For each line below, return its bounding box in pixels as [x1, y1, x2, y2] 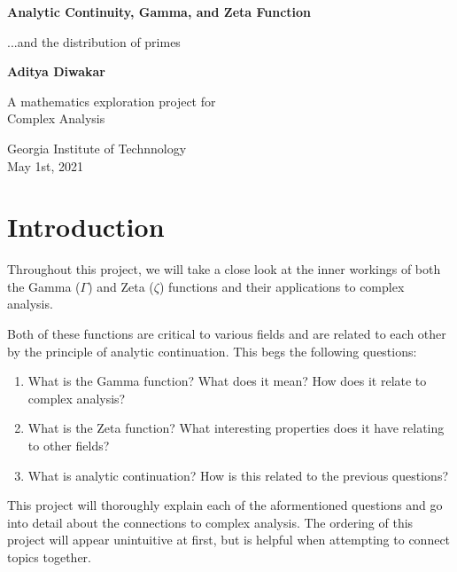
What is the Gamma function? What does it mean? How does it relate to [27, 372, 427, 390]
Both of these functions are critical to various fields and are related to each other [7, 325, 446, 343]
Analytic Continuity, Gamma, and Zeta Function [7, 3, 312, 20]
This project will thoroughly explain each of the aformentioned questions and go [7, 496, 443, 514]
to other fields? [27, 436, 110, 455]
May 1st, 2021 [7, 156, 84, 175]
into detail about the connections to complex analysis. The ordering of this [7, 513, 414, 531]
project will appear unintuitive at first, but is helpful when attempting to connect [7, 530, 451, 549]
